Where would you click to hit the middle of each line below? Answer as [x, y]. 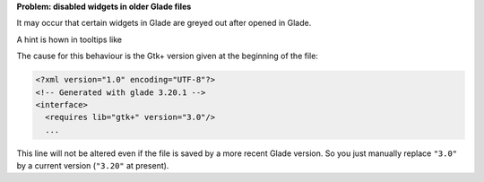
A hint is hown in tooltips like [69, 39]
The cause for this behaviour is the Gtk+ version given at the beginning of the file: [167, 56]
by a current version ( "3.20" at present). [93, 166]
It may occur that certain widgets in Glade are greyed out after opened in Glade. [164, 23]
